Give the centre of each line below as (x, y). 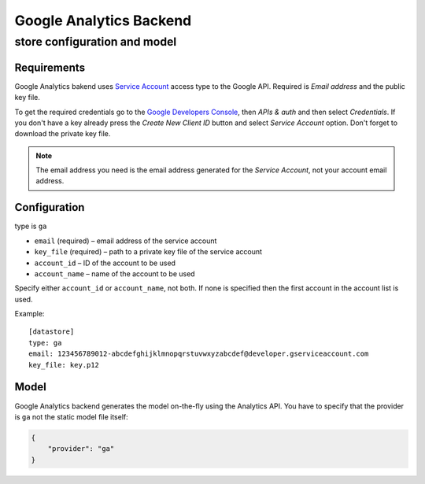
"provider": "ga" (81, 449)
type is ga (31, 226)
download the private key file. (63, 134)
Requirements (50, 67)
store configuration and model (96, 42)
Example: (30, 314)
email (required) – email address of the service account (126, 241)
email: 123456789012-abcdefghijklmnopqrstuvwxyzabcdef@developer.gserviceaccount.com (199, 354)
